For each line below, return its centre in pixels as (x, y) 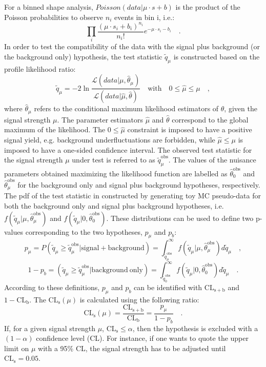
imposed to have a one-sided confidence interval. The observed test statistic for (128, 149)
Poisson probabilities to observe (54, 17)
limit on (17, 348)
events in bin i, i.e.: (144, 17)
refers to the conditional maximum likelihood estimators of (126, 108)
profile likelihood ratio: (40, 68)
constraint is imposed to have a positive (190, 129)
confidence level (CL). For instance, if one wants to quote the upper (142, 338)
